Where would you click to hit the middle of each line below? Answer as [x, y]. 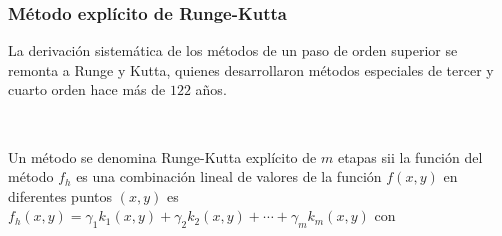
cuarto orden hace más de [87, 89]
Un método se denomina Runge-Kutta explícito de [162, 156]
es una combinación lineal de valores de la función [229, 176]
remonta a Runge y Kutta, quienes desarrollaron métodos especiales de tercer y [251, 69]
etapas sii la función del [410, 156]
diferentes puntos [60, 195]
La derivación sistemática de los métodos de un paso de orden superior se [233, 50]
